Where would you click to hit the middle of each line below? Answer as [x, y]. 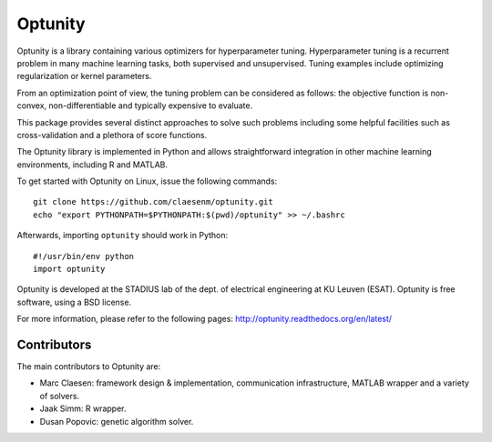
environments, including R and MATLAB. [92, 165]
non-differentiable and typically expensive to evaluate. [151, 105]
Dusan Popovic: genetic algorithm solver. [117, 421]
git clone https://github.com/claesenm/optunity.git [153, 202]
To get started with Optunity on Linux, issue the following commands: [147, 181]
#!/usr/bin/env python [84, 256]
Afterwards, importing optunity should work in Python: [123, 236]
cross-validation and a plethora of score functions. [112, 135]
